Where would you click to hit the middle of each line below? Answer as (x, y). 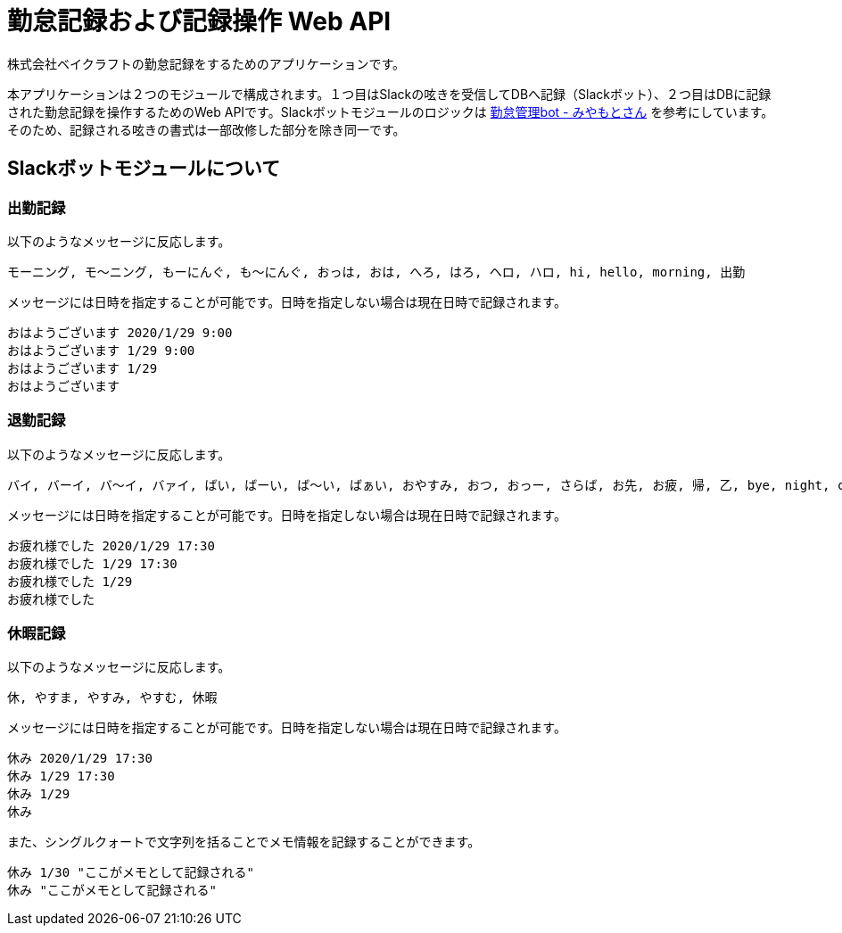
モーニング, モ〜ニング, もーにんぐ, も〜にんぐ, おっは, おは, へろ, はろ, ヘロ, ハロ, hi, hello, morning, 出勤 (376, 272)
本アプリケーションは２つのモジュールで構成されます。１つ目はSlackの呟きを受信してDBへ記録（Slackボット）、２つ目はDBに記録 (389, 94)
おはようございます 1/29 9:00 (101, 350)
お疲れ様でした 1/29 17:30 (92, 563)
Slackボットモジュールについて (144, 169)
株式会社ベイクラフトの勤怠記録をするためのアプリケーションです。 (206, 63)
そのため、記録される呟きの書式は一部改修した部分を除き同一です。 (206, 129)
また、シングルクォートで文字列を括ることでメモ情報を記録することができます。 (244, 842)
